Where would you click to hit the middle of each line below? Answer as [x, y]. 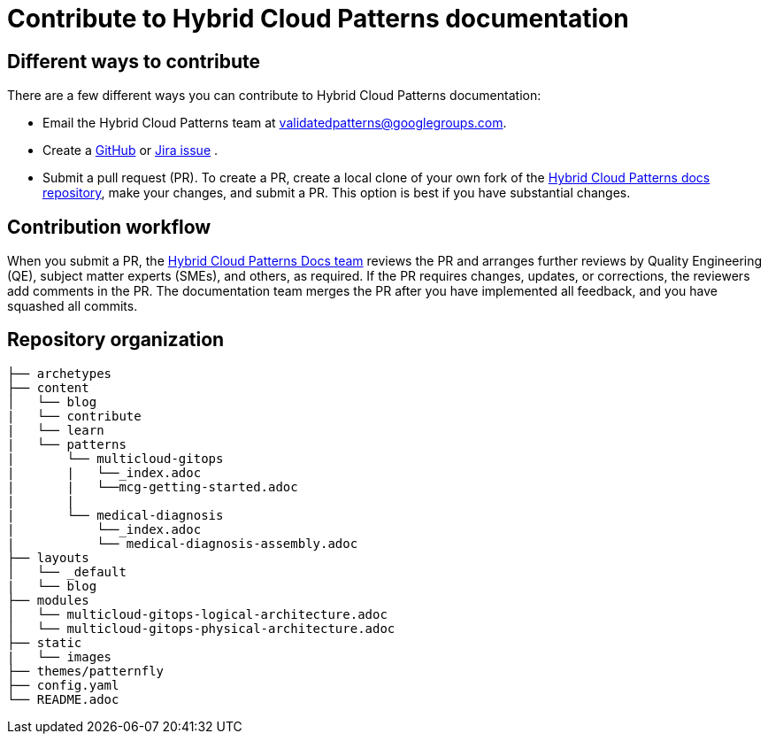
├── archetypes [60, 373]
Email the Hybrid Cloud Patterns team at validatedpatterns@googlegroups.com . [275, 123]
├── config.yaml [63, 685]
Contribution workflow [109, 227]
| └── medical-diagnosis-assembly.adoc [183, 543]
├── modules [48, 600]
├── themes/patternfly [86, 671]
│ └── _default [67, 571]
